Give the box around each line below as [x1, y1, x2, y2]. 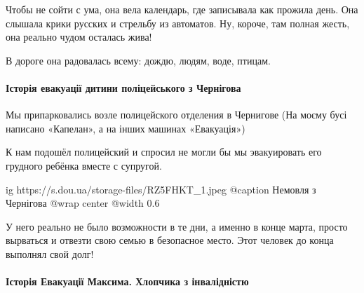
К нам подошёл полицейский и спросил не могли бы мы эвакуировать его [6, 144, 322, 159]
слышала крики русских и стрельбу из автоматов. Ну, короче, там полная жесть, [6, 15, 350, 30]
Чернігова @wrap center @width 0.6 [6, 196, 160, 210]
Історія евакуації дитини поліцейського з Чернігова [6, 80, 241, 95]
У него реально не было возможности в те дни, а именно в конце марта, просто [6, 219, 348, 233]
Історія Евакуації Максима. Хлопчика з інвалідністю [6, 274, 249, 289]
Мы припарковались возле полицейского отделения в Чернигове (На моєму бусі [6, 107, 347, 122]
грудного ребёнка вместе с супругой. [6, 158, 162, 172]
